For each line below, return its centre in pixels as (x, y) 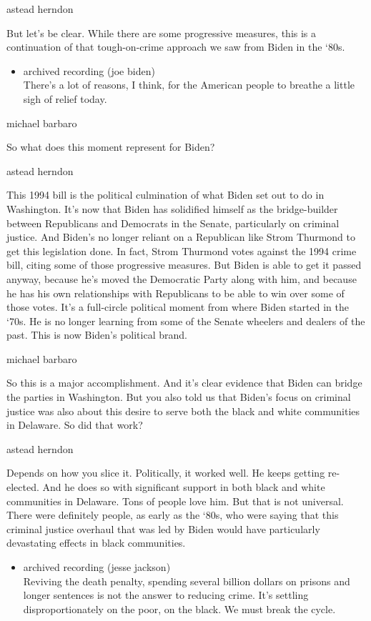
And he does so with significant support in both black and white (184, 487)
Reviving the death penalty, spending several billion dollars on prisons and (187, 581)
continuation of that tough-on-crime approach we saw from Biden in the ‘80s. (176, 47)
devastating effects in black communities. (96, 543)
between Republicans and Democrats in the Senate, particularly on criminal (173, 223)
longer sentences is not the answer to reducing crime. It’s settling (166, 595)
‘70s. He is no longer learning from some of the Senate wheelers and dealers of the (186, 321)
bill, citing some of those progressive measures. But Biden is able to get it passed (184, 265)
